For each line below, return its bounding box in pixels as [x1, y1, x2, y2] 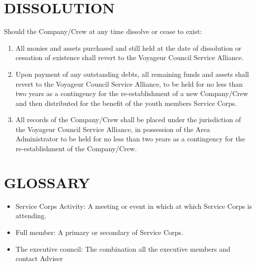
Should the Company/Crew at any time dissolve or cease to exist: [4, 26, 202, 36]
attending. [15, 210, 47, 221]
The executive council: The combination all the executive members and [15, 243, 230, 254]
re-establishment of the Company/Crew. [15, 143, 137, 154]
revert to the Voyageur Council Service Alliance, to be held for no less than [15, 78, 243, 89]
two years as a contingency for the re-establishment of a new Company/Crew [15, 88, 248, 99]
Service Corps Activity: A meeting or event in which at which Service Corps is [15, 200, 252, 211]
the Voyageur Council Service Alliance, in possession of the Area [15, 124, 210, 134]
